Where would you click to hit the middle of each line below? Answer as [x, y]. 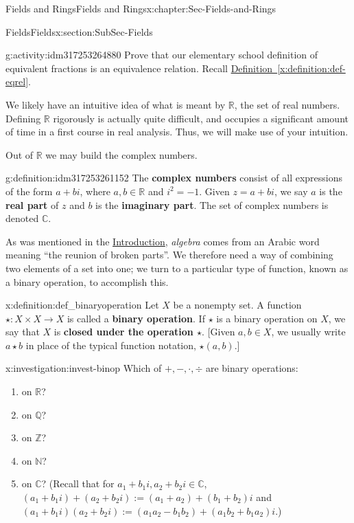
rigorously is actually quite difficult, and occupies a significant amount [201, 118]
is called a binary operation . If [136, 318]
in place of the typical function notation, [111, 345]
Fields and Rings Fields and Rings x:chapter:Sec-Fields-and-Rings [141, 8]
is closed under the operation [123, 332]
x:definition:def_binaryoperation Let [82, 305]
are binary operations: [252, 368]
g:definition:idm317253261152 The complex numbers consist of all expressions [174, 178]
